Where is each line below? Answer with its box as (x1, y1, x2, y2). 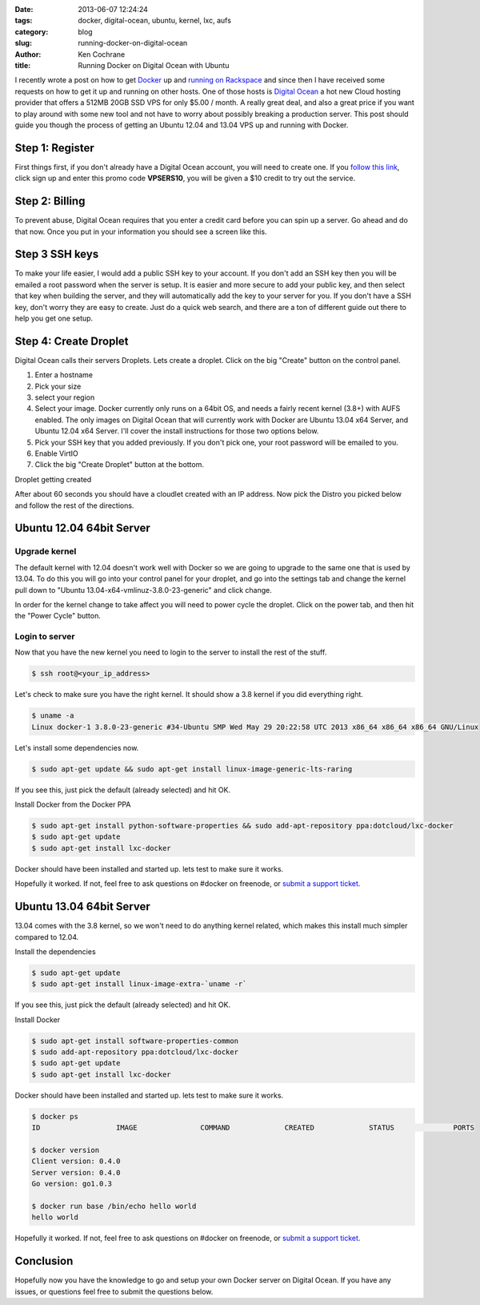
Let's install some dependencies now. (14, 743, 139, 752)
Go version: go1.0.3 (31, 1179, 112, 1189)
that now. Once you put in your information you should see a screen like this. (14, 227, 267, 236)
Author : (14, 49, 42, 59)
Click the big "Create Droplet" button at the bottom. (34, 460, 204, 469)
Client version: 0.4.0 (31, 1157, 121, 1166)
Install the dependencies (14, 946, 96, 957)
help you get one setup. (14, 313, 94, 323)
